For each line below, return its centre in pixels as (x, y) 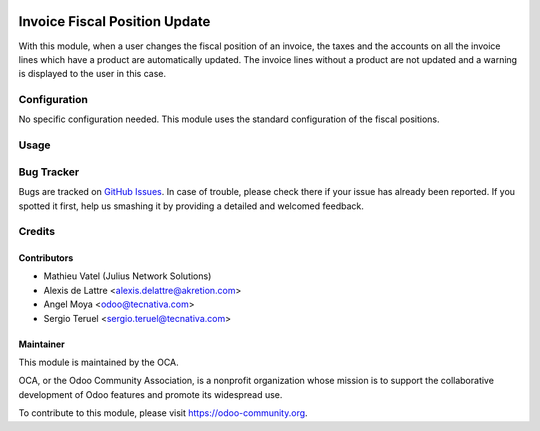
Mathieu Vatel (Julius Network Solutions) (127, 276)
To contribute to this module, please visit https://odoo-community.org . (163, 413)
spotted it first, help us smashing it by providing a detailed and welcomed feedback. (191, 206)
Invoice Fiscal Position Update (114, 21)
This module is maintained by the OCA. (98, 362)
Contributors (46, 258)
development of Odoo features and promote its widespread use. (150, 394)
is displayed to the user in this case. (92, 74)
